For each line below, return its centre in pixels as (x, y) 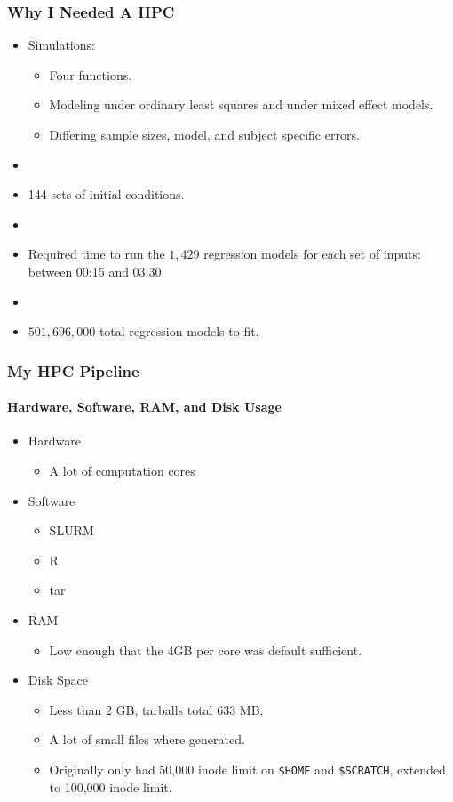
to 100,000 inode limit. (111, 786)
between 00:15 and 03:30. (96, 271)
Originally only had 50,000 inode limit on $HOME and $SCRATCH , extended (247, 769)
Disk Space (58, 680)
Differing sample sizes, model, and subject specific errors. (204, 134)
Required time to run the (96, 254)
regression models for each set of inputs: (312, 254)
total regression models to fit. (179, 331)
